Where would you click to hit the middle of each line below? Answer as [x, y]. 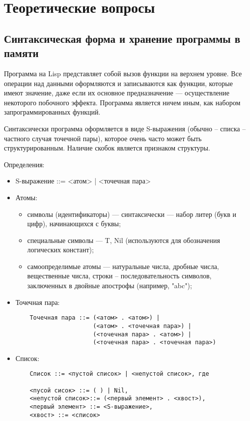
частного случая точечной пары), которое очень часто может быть [103, 138]
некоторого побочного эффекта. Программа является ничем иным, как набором [122, 102]
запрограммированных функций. [52, 112]
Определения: [24, 164]
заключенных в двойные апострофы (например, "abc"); [110, 286]
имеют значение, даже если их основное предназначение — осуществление [117, 93]
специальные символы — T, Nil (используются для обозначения [124, 240]
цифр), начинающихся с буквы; [74, 224]
